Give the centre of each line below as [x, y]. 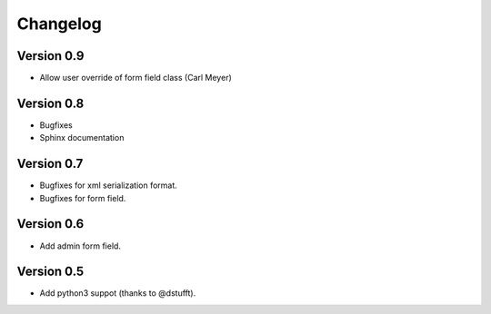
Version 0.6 [50, 224]
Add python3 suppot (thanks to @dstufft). [118, 293]
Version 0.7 [50, 164]
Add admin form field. [80, 246]
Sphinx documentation [82, 138]
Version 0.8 [50, 103]
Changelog [59, 24]
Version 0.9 [50, 56]
